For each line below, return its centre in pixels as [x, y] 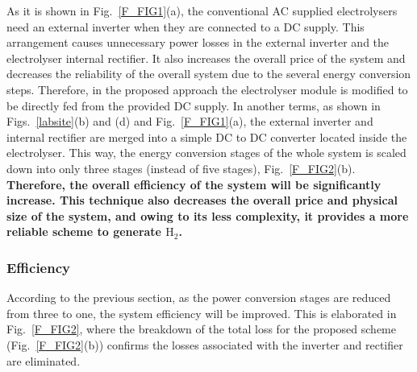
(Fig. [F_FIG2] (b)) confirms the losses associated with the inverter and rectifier [205, 344]
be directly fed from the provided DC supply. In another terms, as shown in [194, 105]
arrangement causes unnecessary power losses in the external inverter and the [198, 42]
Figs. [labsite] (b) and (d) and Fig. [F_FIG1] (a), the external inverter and [190, 121]
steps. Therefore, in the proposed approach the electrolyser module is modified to [207, 89]
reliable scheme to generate [84, 231]
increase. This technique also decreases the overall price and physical [202, 200]
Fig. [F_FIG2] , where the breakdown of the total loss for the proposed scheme [201, 329]
